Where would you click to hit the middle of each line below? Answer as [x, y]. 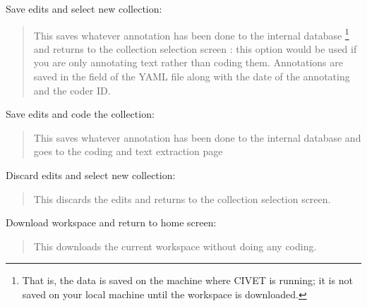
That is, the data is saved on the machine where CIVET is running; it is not [187, 280]
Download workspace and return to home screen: [111, 222]
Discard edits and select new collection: [91, 175]
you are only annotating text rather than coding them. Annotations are [188, 62]
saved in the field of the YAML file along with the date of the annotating [192, 76]
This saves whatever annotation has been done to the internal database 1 [191, 34]
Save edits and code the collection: [80, 114]
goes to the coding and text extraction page [128, 151]
